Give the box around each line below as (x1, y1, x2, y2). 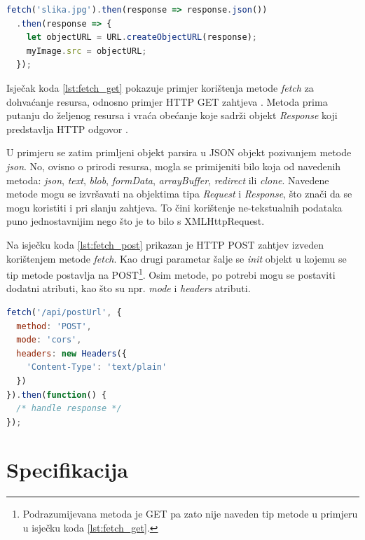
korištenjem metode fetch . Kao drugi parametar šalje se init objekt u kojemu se (6, 251, 347, 265)
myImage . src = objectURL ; (26, 46, 147, 56)
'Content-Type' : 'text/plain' (26, 362, 167, 373)
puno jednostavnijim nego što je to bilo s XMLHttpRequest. (6, 214, 265, 228)
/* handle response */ (16, 403, 122, 414)
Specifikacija (6, 455, 128, 484)
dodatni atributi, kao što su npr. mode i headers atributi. (6, 281, 251, 296)
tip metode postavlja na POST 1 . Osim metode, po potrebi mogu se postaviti (6, 265, 336, 282)
